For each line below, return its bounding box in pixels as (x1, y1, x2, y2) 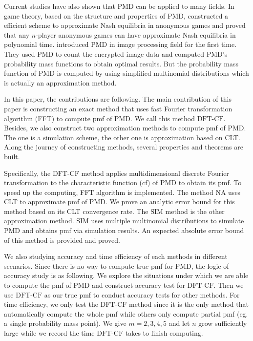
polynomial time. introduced (4, 39, 89, 49)
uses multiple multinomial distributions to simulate (91, 215, 244, 226)
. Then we (213, 280, 244, 290)
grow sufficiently (198, 318, 247, 328)
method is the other (165, 206, 225, 216)
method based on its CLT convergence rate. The (4, 206, 148, 216)
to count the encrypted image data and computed (55, 48, 205, 59)
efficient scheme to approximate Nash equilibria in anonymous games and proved (4, 20, 246, 30)
